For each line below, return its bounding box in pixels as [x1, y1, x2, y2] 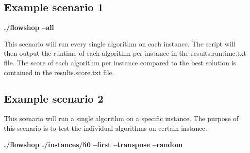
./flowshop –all [4, 22, 54, 32]
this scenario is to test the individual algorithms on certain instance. [4, 122, 207, 133]
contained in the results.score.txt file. [4, 67, 114, 77]
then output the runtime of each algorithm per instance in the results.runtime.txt [4, 48, 247, 58]
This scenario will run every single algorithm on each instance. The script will [4, 38, 235, 48]
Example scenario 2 [4, 91, 104, 106]
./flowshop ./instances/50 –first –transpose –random [4, 139, 183, 149]
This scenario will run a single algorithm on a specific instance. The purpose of [4, 113, 239, 123]
